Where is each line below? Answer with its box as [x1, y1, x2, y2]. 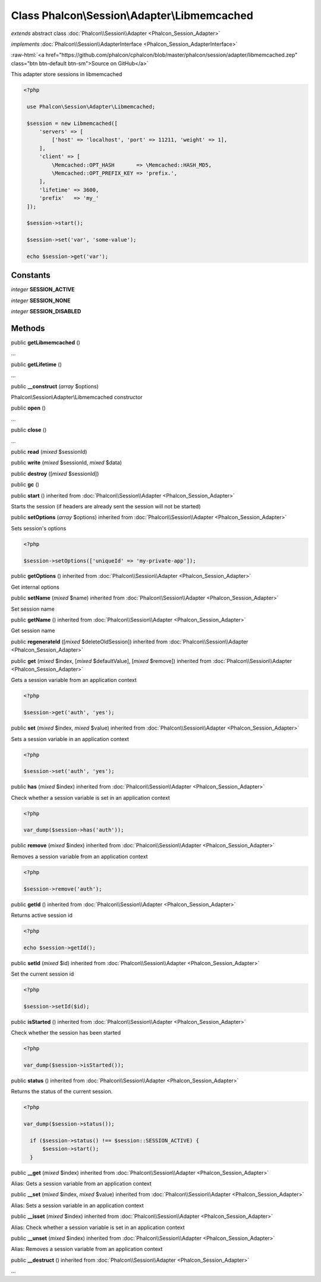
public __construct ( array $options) [11, 382, 99, 389]
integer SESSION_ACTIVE [11, 286, 75, 293]
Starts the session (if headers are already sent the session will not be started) [11, 502, 202, 510]
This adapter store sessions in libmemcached [11, 71, 122, 78]
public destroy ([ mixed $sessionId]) [11, 470, 99, 477]
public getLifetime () [11, 360, 62, 368]
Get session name [11, 627, 56, 634]
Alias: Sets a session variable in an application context [11, 1202, 144, 1209]
